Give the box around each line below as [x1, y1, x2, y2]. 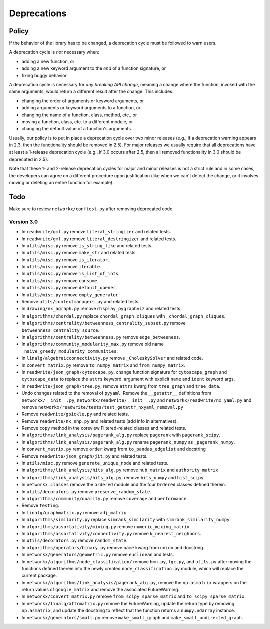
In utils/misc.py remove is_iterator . [21, 256, 109, 263]
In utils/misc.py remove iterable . [21, 264, 102, 270]
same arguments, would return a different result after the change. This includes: [9, 88, 174, 95]
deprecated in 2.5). [9, 156, 49, 162]
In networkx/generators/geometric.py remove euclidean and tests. [21, 552, 174, 558]
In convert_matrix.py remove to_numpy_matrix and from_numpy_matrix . [21, 362, 185, 368]
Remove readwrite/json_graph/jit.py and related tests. [21, 453, 148, 459]
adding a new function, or [21, 58, 75, 64]
